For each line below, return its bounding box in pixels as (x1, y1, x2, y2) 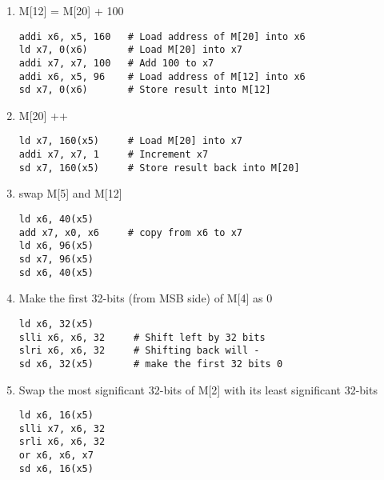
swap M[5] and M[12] (18, 185, 122, 202)
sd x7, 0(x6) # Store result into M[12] (18, 84, 271, 96)
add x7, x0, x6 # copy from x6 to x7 (18, 226, 242, 238)
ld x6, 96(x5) (18, 240, 94, 252)
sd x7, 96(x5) (18, 254, 94, 265)
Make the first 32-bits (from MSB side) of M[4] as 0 (18, 290, 273, 306)
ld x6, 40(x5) (18, 214, 94, 226)
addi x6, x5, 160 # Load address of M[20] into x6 (18, 30, 306, 42)
